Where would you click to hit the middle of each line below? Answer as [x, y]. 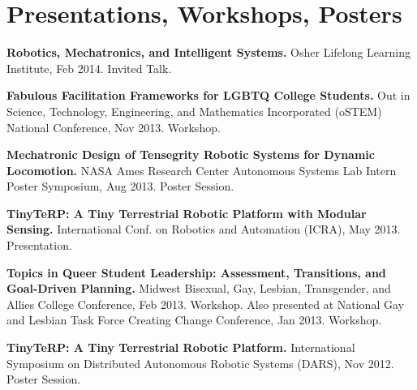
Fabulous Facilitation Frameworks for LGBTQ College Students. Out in [208, 95]
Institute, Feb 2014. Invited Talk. [89, 68]
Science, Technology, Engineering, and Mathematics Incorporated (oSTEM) [194, 111]
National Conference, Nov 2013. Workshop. [114, 127]
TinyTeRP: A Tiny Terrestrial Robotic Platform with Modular [187, 213]
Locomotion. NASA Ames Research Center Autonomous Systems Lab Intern [202, 170]
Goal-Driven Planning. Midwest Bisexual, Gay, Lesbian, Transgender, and [199, 288]
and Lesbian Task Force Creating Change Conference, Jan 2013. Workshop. [194, 320]
